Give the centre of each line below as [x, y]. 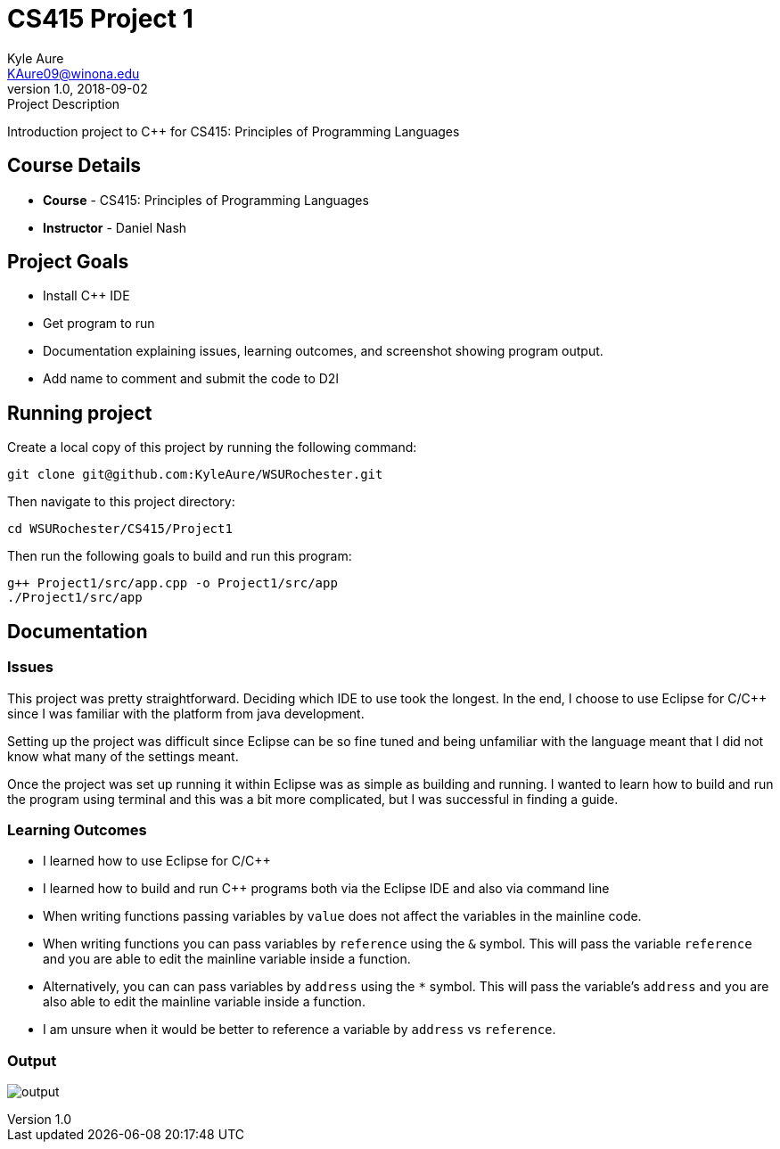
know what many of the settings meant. [123, 756]
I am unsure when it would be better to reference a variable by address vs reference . [300, 1030]
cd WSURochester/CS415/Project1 [120, 529]
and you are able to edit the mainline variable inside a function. [227, 959]
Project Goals [68, 262]
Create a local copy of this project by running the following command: [212, 447]
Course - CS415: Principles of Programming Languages [206, 200]
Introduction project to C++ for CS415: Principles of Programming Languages [234, 131]
